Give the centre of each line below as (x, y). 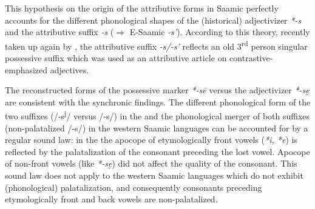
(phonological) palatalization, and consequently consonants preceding (134, 187)
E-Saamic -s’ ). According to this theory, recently (220, 32)
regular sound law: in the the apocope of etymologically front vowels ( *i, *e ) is (151, 140)
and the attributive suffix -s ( (59, 32)
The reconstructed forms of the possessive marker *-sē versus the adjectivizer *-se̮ (157, 90)
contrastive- (251, 58)
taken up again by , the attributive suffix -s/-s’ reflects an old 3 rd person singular (156, 45)
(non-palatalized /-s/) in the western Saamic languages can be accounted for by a (157, 128)
